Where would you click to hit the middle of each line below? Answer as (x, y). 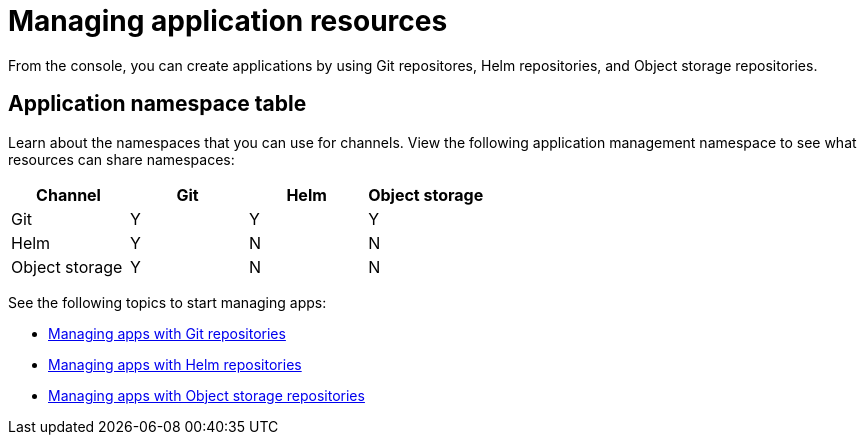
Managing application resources (228, 21)
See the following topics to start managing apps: (167, 302)
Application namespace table (157, 104)
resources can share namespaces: (121, 159)
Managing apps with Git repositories (167, 333)
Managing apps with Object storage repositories (206, 395)
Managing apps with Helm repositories (175, 364)
